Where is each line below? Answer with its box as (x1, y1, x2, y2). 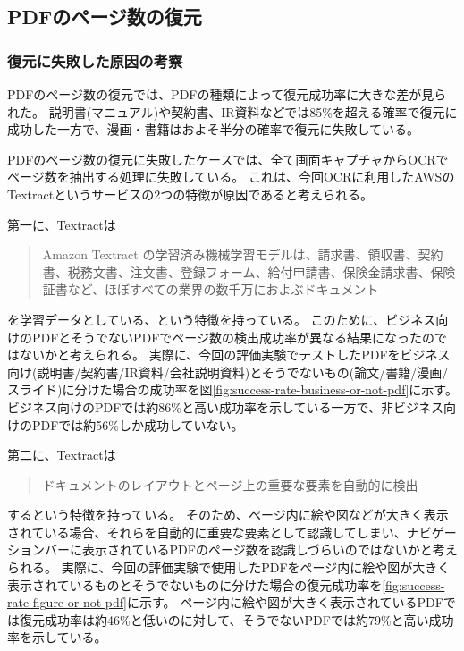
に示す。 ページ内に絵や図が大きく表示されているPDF (126, 593, 443, 612)
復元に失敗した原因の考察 (7, 49, 183, 72)
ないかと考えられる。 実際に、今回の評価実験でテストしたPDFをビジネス (19, 345, 451, 364)
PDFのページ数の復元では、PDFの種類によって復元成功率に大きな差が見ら (7, 85, 447, 103)
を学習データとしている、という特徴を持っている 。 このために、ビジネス (7, 309, 436, 328)
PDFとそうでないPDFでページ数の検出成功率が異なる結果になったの (31, 327, 435, 346)
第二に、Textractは (7, 445, 116, 464)
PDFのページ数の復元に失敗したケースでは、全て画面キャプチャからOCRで (7, 149, 449, 168)
